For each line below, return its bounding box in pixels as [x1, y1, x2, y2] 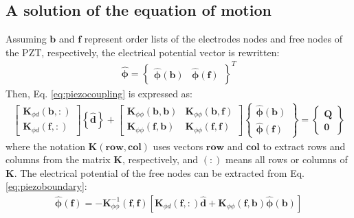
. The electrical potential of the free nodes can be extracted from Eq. [14, 165, 305, 180]
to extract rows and [263, 138, 346, 153]
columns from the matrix [5, 152, 111, 167]
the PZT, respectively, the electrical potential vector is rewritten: [5, 45, 280, 59]
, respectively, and [122, 152, 199, 167]
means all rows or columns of [225, 152, 348, 167]
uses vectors [153, 138, 203, 153]
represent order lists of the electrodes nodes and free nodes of [84, 32, 342, 46]
